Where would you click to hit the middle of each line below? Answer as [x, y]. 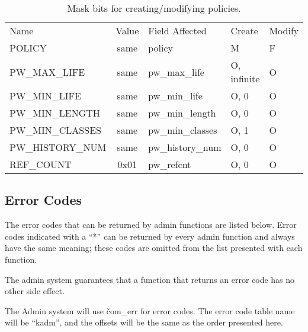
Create [244, 30]
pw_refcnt [170, 164]
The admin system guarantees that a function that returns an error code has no [150, 279]
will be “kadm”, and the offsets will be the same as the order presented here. [144, 322]
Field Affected [177, 30]
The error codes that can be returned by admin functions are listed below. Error [151, 225]
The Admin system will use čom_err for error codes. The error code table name [150, 310]
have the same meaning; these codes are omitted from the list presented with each [154, 248]
